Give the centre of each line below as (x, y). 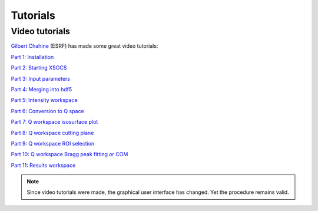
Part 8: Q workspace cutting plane (52, 133)
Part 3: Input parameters (41, 78)
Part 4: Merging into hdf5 (42, 89)
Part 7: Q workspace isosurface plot (54, 122)
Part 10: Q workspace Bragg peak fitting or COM (69, 154)
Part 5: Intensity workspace (44, 100)
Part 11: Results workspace (43, 165)
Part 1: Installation (32, 57)
